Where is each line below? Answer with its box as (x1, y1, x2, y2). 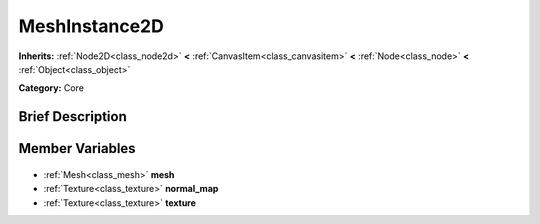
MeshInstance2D (18, 15, 164, 37)
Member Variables (18, 140, 136, 157)
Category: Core (18, 82, 85, 94)
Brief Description (18, 108, 127, 125)
